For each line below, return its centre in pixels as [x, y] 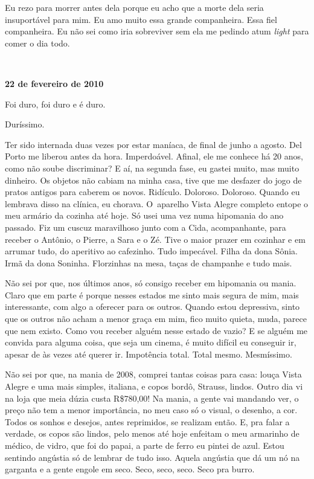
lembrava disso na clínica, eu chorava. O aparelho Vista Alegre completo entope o [157, 203]
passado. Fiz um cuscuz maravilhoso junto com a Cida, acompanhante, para [146, 227]
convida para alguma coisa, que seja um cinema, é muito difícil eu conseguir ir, [151, 342]
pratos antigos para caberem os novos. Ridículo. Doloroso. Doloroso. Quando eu [152, 192]
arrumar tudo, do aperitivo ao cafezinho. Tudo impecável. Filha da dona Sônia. [151, 251]
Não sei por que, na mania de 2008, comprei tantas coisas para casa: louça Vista [153, 374]
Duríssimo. [25, 124]
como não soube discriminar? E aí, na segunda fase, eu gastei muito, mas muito [152, 168]
